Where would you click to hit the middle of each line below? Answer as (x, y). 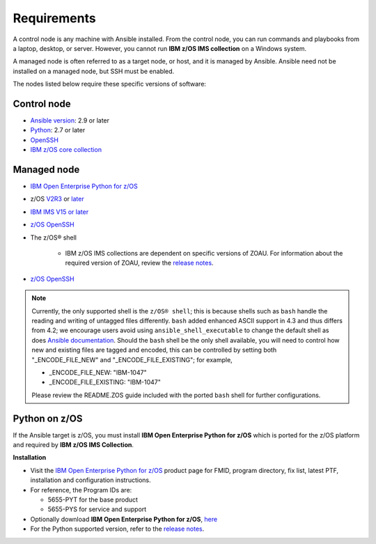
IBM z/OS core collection (66, 150)
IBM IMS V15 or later (60, 212)
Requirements (55, 18)
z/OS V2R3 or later (57, 199)
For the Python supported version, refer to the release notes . (117, 529)
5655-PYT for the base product (93, 499)
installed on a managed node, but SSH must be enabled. (94, 71)
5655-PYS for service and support (97, 509)
